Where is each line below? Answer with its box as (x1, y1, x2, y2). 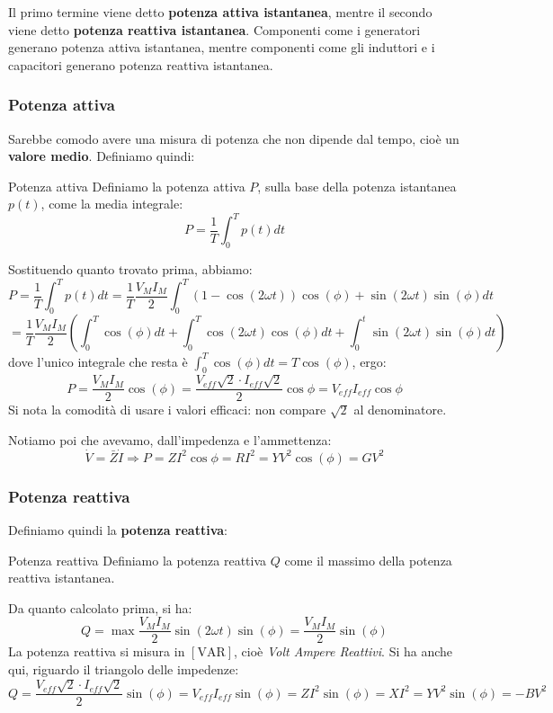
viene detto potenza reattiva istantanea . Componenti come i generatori (8, 20, 421, 39)
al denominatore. (353, 400, 447, 419)
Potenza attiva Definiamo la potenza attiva (8, 176, 245, 195)
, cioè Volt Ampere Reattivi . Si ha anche (234, 642, 453, 661)
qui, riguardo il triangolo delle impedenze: (8, 659, 239, 678)
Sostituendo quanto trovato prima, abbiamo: (8, 260, 253, 279)
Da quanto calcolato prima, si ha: (8, 598, 192, 617)
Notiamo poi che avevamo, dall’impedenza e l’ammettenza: (8, 430, 332, 449)
